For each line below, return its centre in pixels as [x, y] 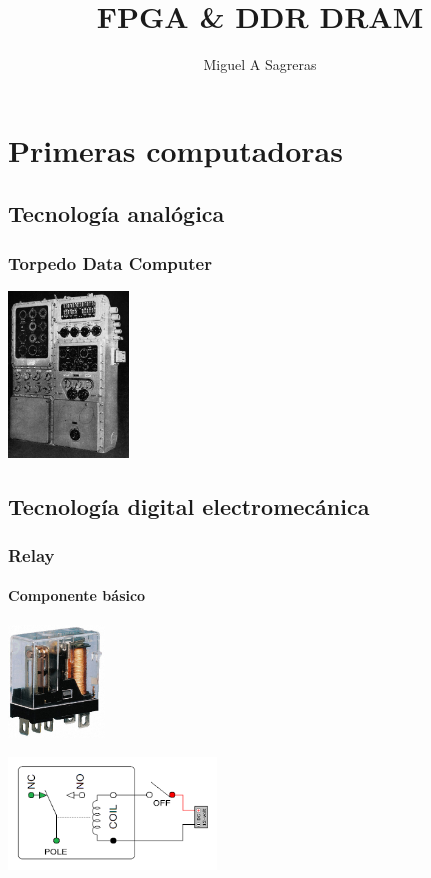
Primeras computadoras [175, 149]
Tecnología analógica [116, 213]
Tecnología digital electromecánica [189, 505]
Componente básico [77, 595]
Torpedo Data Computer [110, 262]
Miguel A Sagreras [260, 64]
